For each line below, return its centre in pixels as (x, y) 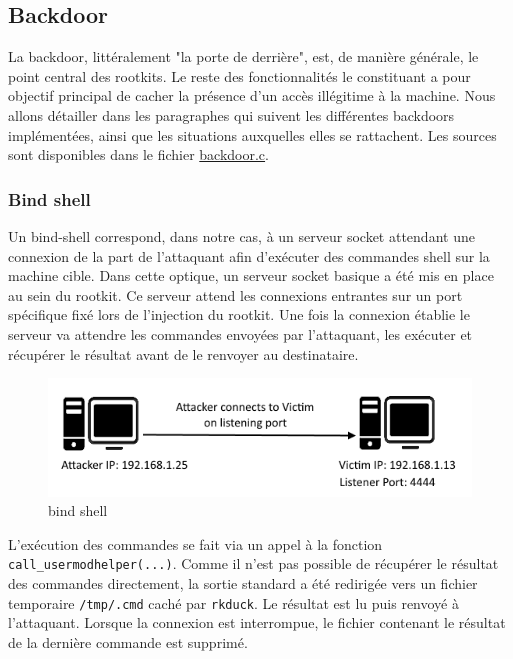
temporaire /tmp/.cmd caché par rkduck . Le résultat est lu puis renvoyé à (233, 602)
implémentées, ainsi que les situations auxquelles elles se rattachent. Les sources (252, 134)
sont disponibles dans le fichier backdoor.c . (138, 154)
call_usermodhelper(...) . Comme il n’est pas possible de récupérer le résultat (253, 563)
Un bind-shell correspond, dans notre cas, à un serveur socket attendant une (241, 235)
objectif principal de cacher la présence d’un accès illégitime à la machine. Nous (252, 95)
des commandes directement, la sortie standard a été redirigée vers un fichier (243, 583)
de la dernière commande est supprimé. (128, 641)
